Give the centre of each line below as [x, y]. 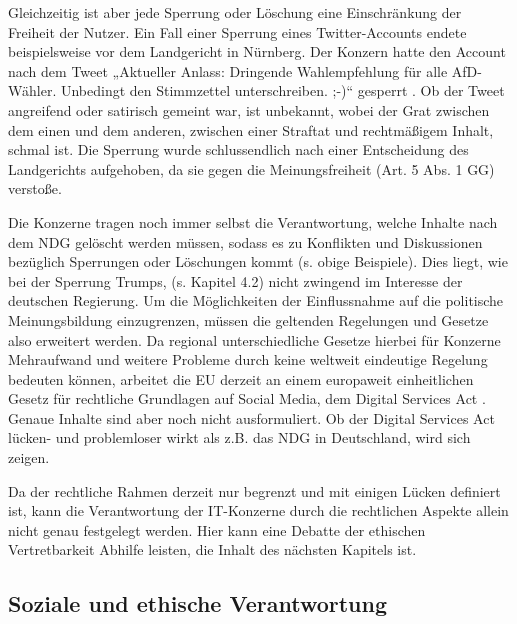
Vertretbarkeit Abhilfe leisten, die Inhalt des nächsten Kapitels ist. [212, 549]
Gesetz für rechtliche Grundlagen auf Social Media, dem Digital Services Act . [247, 398]
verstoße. [35, 188]
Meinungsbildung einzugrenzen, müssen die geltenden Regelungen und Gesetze [248, 319]
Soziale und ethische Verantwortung [198, 603]
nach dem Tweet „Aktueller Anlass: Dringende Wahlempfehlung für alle [228, 70]
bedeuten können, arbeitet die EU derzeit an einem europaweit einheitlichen [241, 378]
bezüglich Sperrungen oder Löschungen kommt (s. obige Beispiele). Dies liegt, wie [258, 261]
